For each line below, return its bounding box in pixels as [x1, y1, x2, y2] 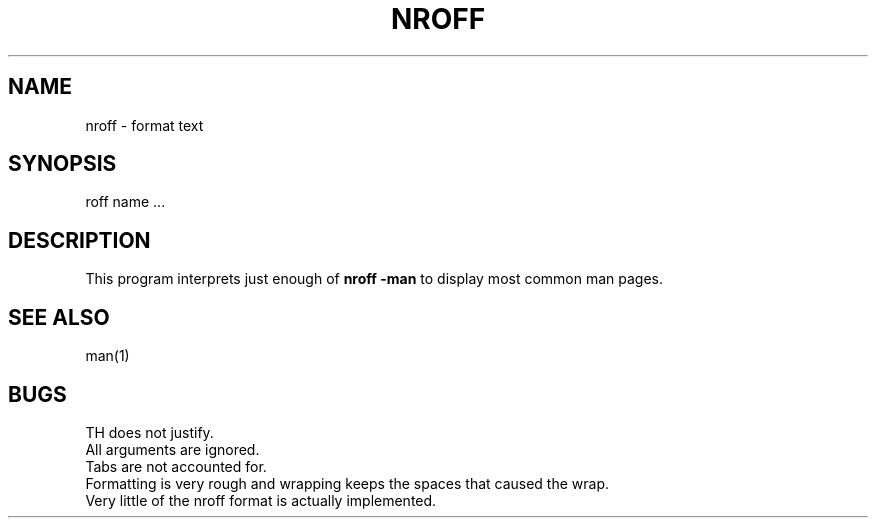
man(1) [85, 347, 130, 365]
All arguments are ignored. [85, 440, 260, 458]
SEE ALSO [8, 304, 110, 330]
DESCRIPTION [8, 227, 151, 253]
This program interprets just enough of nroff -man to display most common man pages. [85, 270, 664, 288]
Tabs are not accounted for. [85, 457, 267, 475]
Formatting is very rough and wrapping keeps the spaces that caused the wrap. [85, 474, 610, 492]
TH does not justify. [85, 423, 214, 441]
